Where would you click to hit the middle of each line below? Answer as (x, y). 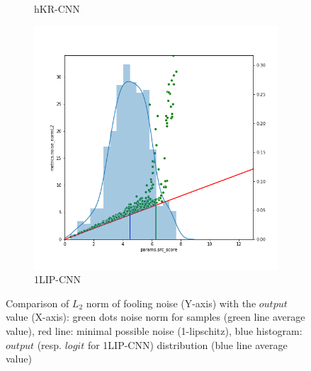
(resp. (50, 344)
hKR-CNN (57, 8)
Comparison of (38, 303)
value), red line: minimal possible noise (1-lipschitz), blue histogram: (154, 330)
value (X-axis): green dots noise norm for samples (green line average (155, 317)
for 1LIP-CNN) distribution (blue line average (187, 344)
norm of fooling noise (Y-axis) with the (171, 303)
